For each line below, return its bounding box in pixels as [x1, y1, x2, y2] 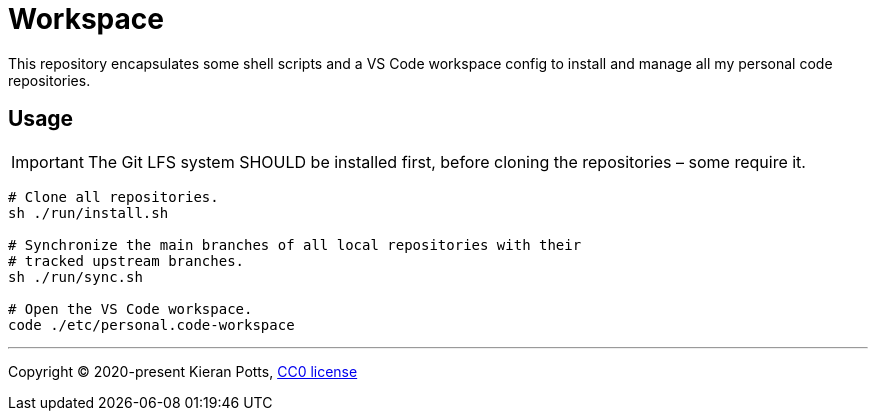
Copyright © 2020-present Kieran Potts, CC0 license [8, 362, 358, 380]
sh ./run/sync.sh [8, 268, 143, 285]
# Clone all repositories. [8, 188, 219, 205]
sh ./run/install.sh [8, 204, 169, 221]
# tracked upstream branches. [8, 252, 245, 269]
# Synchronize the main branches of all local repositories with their [8, 236, 582, 253]
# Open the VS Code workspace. [8, 300, 253, 317]
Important [11, 151, 84, 172]
